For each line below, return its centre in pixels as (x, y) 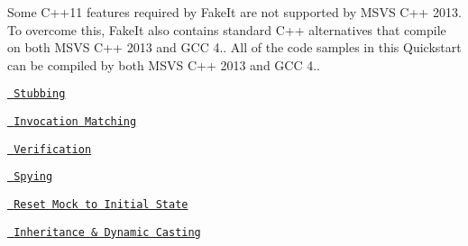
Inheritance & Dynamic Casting (107, 232)
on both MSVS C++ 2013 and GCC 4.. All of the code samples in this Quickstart (234, 47)
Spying (33, 177)
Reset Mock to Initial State (101, 205)
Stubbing (40, 94)
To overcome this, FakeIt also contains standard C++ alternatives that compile (227, 29)
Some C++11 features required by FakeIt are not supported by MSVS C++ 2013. (234, 12)
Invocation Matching (75, 122)
